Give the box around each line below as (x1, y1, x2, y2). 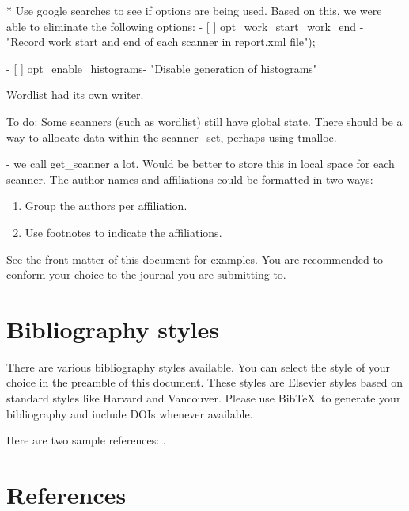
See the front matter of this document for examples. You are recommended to (6, 250, 383, 267)
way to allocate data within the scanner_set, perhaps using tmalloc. (6, 128, 337, 145)
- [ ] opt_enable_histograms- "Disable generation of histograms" (6, 59, 318, 76)
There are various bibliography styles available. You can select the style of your (6, 358, 391, 375)
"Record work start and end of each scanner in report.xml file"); (6, 33, 316, 50)
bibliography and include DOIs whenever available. (6, 405, 253, 421)
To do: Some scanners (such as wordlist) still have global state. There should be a (6, 112, 403, 129)
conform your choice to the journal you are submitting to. (6, 266, 286, 283)
